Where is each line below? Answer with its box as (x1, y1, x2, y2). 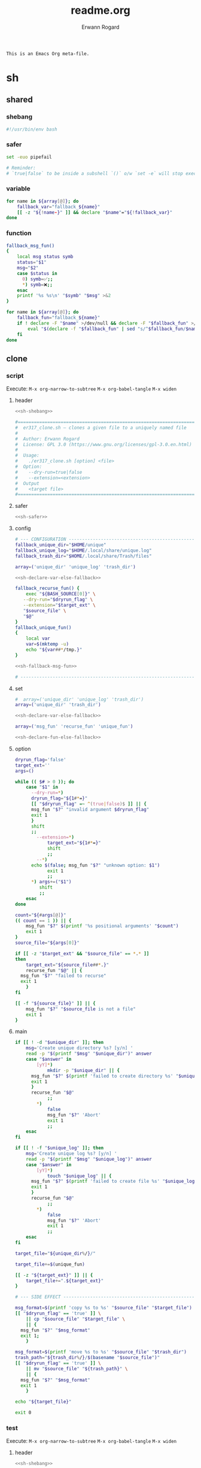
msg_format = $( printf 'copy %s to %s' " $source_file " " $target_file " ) (14, 1305, 193, 1311)
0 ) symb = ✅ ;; (22, 276, 53, 282)
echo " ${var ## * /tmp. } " (26, 647, 83, 653)
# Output (14, 480, 40, 486)
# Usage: (14, 453, 40, 459)
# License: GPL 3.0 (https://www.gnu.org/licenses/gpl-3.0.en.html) (14, 441, 193, 447)
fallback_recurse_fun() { (14, 585, 80, 592)
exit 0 (14, 1410, 32, 1416)
